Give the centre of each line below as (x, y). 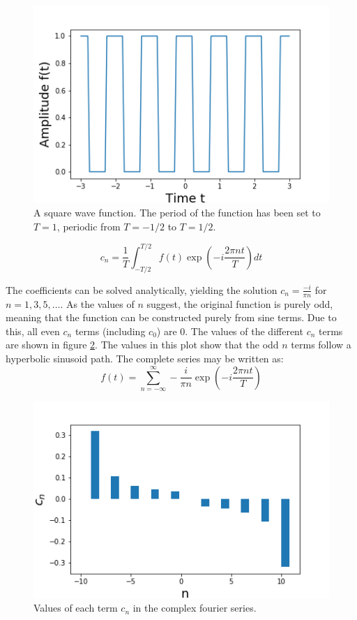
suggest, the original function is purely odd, (240, 303)
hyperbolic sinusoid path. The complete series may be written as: (145, 358)
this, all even (33, 331)
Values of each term (76, 608)
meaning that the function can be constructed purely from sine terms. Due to (171, 317)
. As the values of (97, 303)
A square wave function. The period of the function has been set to (177, 213)
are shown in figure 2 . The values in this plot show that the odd (142, 345)
